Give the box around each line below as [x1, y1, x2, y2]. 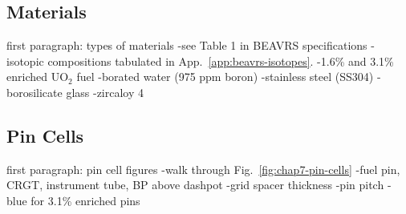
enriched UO [6, 68, 69, 85]
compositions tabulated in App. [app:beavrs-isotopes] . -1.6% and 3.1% [47, 52, 394, 69]
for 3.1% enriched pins [30, 192, 140, 208]
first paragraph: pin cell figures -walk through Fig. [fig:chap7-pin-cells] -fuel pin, [6, 160, 400, 177]
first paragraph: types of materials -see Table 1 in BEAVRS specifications [6, 37, 367, 54]
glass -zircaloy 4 [66, 83, 144, 100]
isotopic [6, 52, 44, 69]
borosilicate [6, 83, 63, 100]
